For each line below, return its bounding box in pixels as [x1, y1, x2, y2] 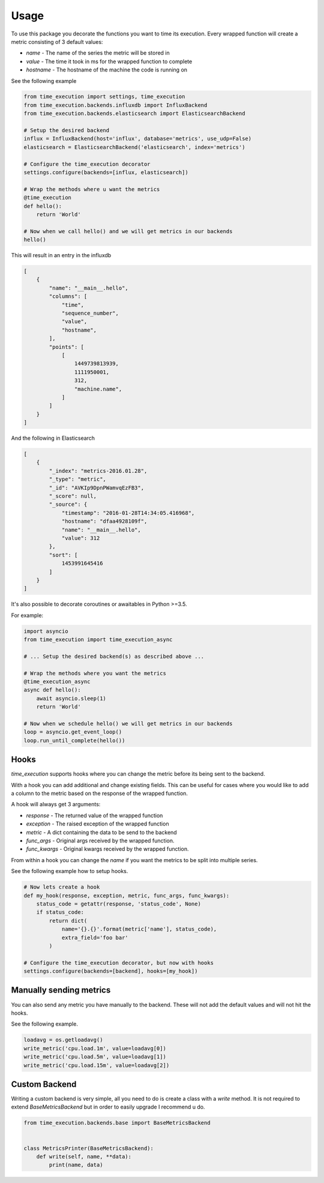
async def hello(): [23, 687, 81, 693]
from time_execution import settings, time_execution [23, 93, 185, 100]
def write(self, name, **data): [36, 1153, 132, 1160]
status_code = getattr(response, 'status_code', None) [36, 900, 201, 907]
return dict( [49, 917, 88, 924]
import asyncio [23, 628, 68, 634]
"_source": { [49, 501, 88, 508]
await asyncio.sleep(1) [36, 695, 106, 702]
